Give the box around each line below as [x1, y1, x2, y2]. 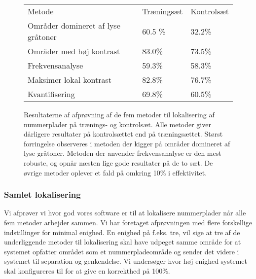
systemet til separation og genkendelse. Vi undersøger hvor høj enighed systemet [4, 256, 247, 266]
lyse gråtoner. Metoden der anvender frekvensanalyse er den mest [24, 148, 221, 158]
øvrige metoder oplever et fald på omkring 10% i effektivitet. [24, 167, 207, 177]
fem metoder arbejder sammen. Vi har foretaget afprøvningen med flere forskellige [4, 217, 252, 227]
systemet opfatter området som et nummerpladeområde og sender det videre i [4, 246, 239, 256]
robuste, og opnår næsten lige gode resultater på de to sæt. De [24, 157, 213, 168]
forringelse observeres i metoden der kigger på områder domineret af [24, 138, 230, 148]
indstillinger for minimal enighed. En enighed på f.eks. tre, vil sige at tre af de [4, 227, 240, 237]
